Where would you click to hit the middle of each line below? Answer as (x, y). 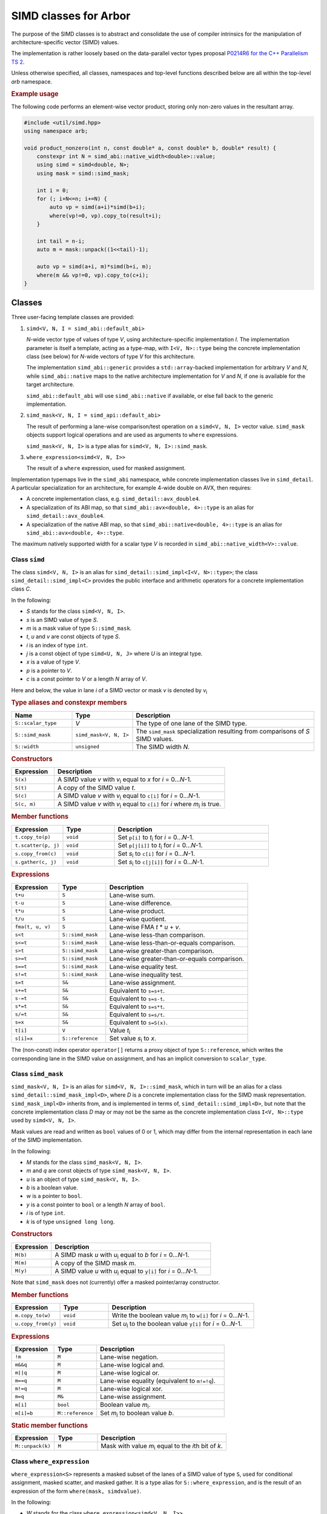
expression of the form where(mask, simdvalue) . (76, 1491)
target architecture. (51, 385)
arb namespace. (32, 81)
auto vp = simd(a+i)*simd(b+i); (97, 207)
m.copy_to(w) (33, 1316)
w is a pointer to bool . (54, 1196)
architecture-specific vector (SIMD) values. (65, 42)
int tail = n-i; (61, 241)
